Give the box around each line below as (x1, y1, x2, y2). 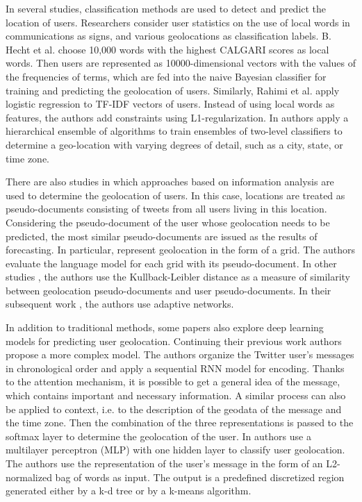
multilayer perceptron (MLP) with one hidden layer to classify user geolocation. (6, 442, 345, 457)
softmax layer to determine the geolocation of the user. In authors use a (6, 428, 311, 443)
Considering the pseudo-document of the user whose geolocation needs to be (6, 215, 330, 229)
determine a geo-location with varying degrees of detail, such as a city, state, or (6, 137, 343, 151)
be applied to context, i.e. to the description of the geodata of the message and (6, 401, 342, 416)
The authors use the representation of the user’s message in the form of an (6, 456, 323, 470)
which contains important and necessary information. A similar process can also (6, 388, 346, 403)
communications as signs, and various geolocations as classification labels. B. (6, 28, 331, 43)
